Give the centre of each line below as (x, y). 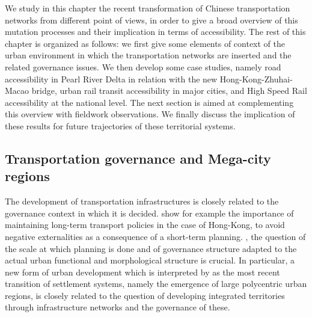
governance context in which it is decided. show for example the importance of (149, 213)
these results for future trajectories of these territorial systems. (120, 125)
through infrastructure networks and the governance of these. (118, 307)
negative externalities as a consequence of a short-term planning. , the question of (155, 236)
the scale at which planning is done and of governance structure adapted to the (151, 248)
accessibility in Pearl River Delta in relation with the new (111, 78)
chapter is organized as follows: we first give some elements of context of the (145, 43)
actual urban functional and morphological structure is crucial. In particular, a (150, 260)
